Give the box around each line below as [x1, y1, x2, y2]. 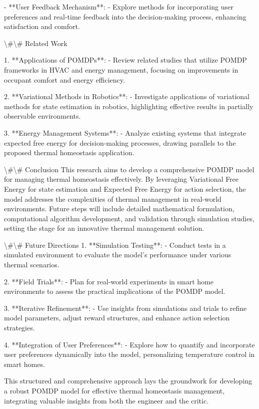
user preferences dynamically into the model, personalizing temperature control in [4, 349, 255, 359]
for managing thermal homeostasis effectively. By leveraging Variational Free [4, 174, 239, 184]
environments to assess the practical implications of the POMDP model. [4, 286, 225, 296]
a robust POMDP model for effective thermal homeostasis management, [4, 385, 225, 395]
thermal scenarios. [4, 259, 59, 270]
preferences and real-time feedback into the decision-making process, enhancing [4, 11, 246, 22]
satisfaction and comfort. [4, 21, 80, 32]
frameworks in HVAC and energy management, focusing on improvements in [4, 64, 238, 75]
